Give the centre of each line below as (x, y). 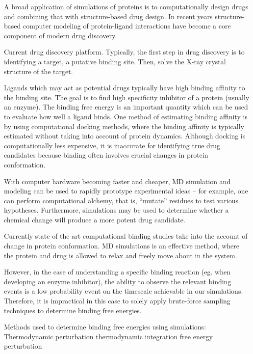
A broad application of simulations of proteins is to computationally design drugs (126, 6)
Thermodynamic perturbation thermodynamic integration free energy (108, 336)
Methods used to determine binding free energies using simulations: (105, 327)
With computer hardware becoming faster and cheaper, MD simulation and (117, 181)
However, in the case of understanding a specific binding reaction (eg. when (117, 272)
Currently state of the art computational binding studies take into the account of (126, 236)
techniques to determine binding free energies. (73, 310)
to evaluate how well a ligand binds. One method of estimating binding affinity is (126, 116)
